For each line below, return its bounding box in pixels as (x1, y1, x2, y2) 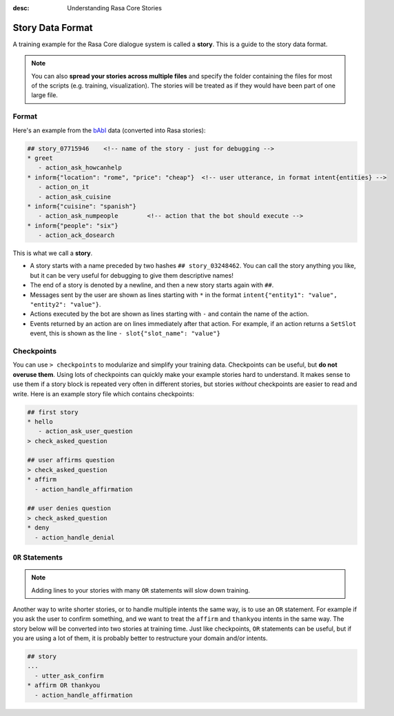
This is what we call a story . (12, 249, 93, 258)
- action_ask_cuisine (38, 193, 112, 201)
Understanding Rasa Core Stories (67, 4, 162, 12)
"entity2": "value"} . (30, 300, 101, 309)
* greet (27, 154, 53, 162)
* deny (27, 524, 50, 532)
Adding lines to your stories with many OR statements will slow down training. (31, 586, 251, 594)
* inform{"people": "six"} (27, 221, 118, 229)
